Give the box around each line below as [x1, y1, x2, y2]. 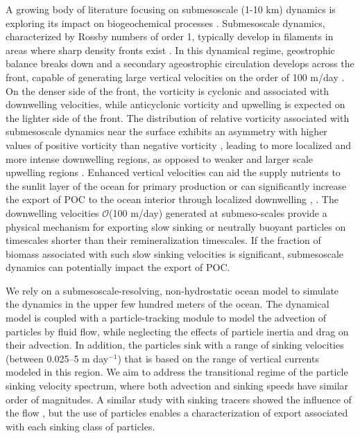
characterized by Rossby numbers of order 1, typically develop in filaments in [6, 29, 334, 44]
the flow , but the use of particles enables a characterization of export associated [6, 405, 348, 420]
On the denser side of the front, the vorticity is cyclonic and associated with [6, 83, 329, 98]
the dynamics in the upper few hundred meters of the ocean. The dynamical [6, 297, 329, 311]
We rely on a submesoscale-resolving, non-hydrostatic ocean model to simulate [6, 283, 339, 297]
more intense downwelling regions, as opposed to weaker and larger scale [6, 151, 314, 166]
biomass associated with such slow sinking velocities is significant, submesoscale [6, 246, 344, 261]
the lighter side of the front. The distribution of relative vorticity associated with [6, 110, 350, 125]
